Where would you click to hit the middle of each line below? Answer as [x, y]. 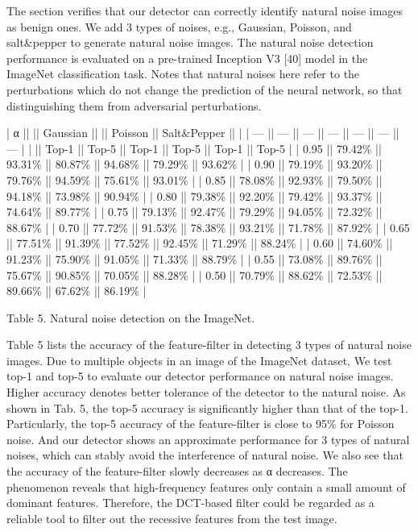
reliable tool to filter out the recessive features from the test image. [172, 518]
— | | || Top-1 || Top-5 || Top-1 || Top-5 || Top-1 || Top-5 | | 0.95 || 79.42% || [194, 148]
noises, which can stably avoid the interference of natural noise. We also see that [205, 455]
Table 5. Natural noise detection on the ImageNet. [131, 317]
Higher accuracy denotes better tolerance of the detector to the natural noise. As [206, 392]
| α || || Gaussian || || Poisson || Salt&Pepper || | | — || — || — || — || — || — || [203, 133]
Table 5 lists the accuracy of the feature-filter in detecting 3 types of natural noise [209, 345]
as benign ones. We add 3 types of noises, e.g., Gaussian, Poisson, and [179, 26]
